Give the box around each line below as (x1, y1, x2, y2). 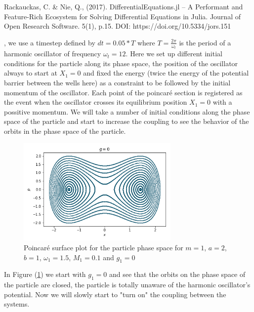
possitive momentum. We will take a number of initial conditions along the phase (4, 106, 250, 117)
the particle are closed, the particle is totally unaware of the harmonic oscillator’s (4, 279, 251, 290)
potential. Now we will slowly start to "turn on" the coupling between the (4, 289, 226, 299)
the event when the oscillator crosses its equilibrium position (4, 97, 187, 107)
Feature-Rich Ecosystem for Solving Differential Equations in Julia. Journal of (4, 11, 241, 21)
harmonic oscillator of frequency (4, 48, 101, 59)
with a (212, 97, 232, 107)
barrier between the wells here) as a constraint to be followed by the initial (4, 78, 231, 88)
